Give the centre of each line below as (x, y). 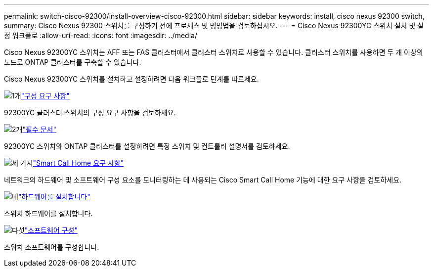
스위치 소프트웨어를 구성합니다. (52, 247)
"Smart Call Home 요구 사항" (78, 163)
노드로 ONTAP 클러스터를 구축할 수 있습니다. (73, 62)
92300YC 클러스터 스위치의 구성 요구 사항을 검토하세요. (90, 113)
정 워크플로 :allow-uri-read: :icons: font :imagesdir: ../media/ (101, 35)
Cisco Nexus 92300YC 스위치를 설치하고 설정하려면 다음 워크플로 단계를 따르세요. (131, 79)
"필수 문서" (39, 129)
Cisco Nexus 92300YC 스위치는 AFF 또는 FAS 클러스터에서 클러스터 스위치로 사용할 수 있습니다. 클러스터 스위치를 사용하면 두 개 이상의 (214, 52)
